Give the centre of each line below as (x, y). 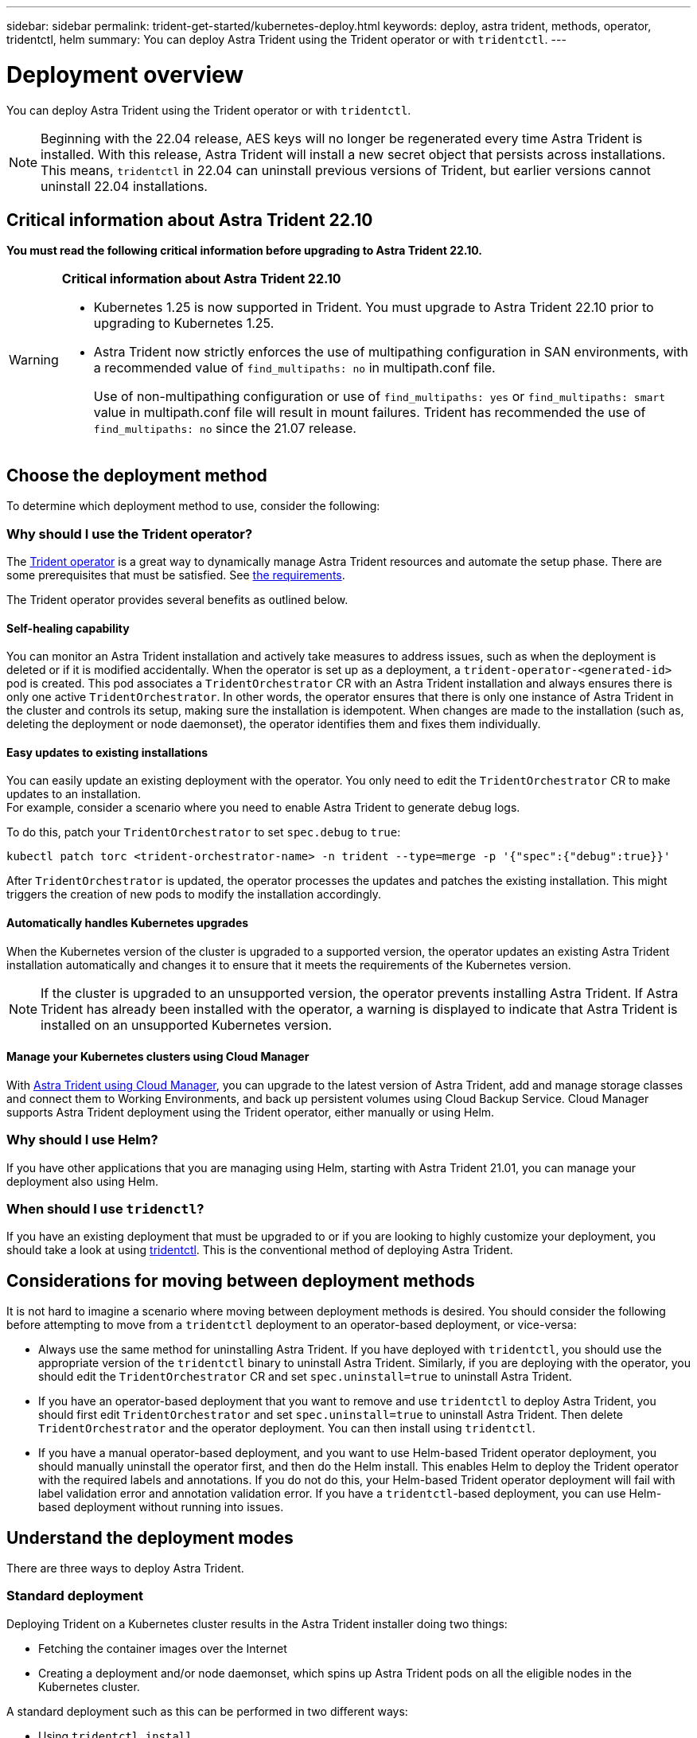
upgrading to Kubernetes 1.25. (184, 323)
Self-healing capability (68, 628)
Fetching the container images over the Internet (163, 1648)
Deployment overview (125, 74)
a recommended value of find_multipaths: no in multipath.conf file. (294, 368)
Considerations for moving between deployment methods (241, 1280)
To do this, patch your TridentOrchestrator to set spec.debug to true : (204, 832)
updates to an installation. (74, 794)
